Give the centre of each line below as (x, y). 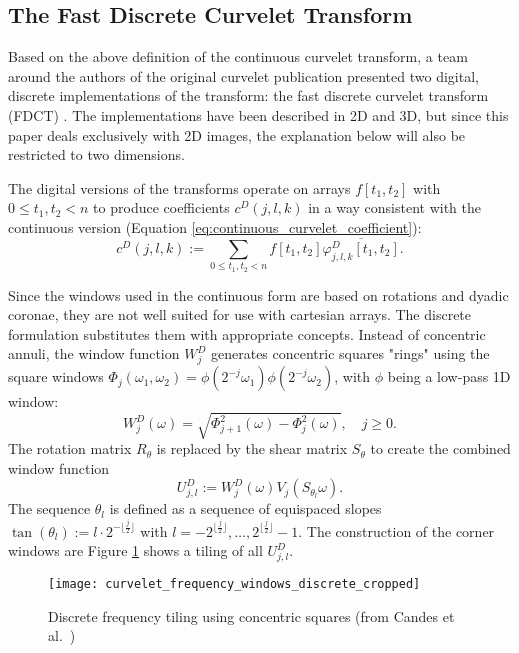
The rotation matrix (70, 448)
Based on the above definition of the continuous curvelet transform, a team (238, 56)
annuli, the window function (94, 353)
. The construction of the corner (396, 530)
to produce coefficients (161, 207)
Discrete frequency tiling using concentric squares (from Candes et (251, 615)
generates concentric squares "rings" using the (350, 353)
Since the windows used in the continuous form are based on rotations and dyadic (258, 294)
